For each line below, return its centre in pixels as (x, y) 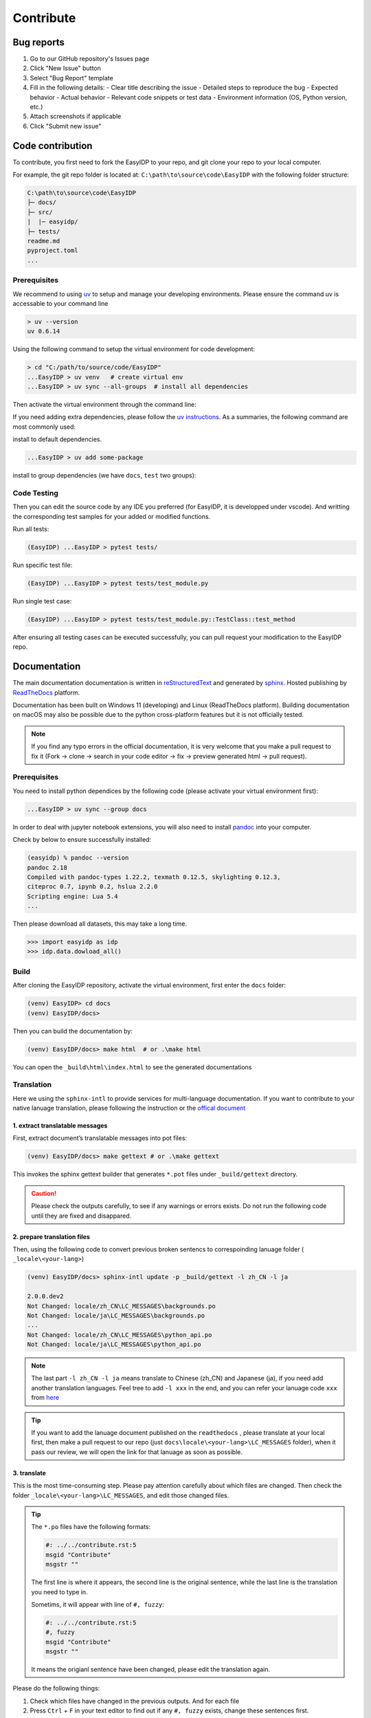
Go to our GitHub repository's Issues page (90, 59)
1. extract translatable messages (60, 1126)
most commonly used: (44, 427)
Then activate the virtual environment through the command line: (105, 405)
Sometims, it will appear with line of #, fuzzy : (98, 1604)
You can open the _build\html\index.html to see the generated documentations (132, 1067)
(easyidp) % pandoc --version (78, 858)
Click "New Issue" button (65, 68)
